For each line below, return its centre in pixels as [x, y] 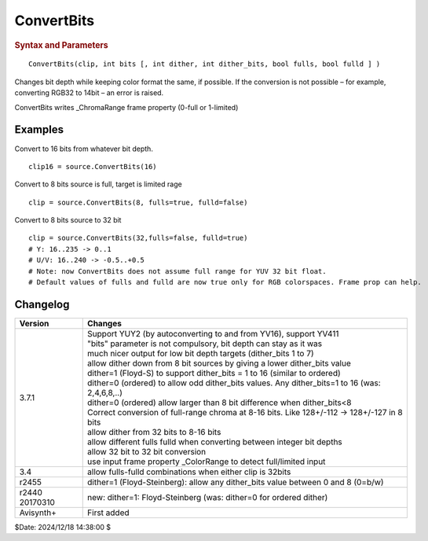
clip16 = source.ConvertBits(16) [93, 166]
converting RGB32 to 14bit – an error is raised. [89, 93]
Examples [39, 130]
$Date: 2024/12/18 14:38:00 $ [63, 527]
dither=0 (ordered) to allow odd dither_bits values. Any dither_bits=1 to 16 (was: [234, 383]
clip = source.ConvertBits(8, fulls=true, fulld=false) [138, 202]
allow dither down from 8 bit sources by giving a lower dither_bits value [219, 363]
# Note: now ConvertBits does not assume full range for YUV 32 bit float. [177, 271]
